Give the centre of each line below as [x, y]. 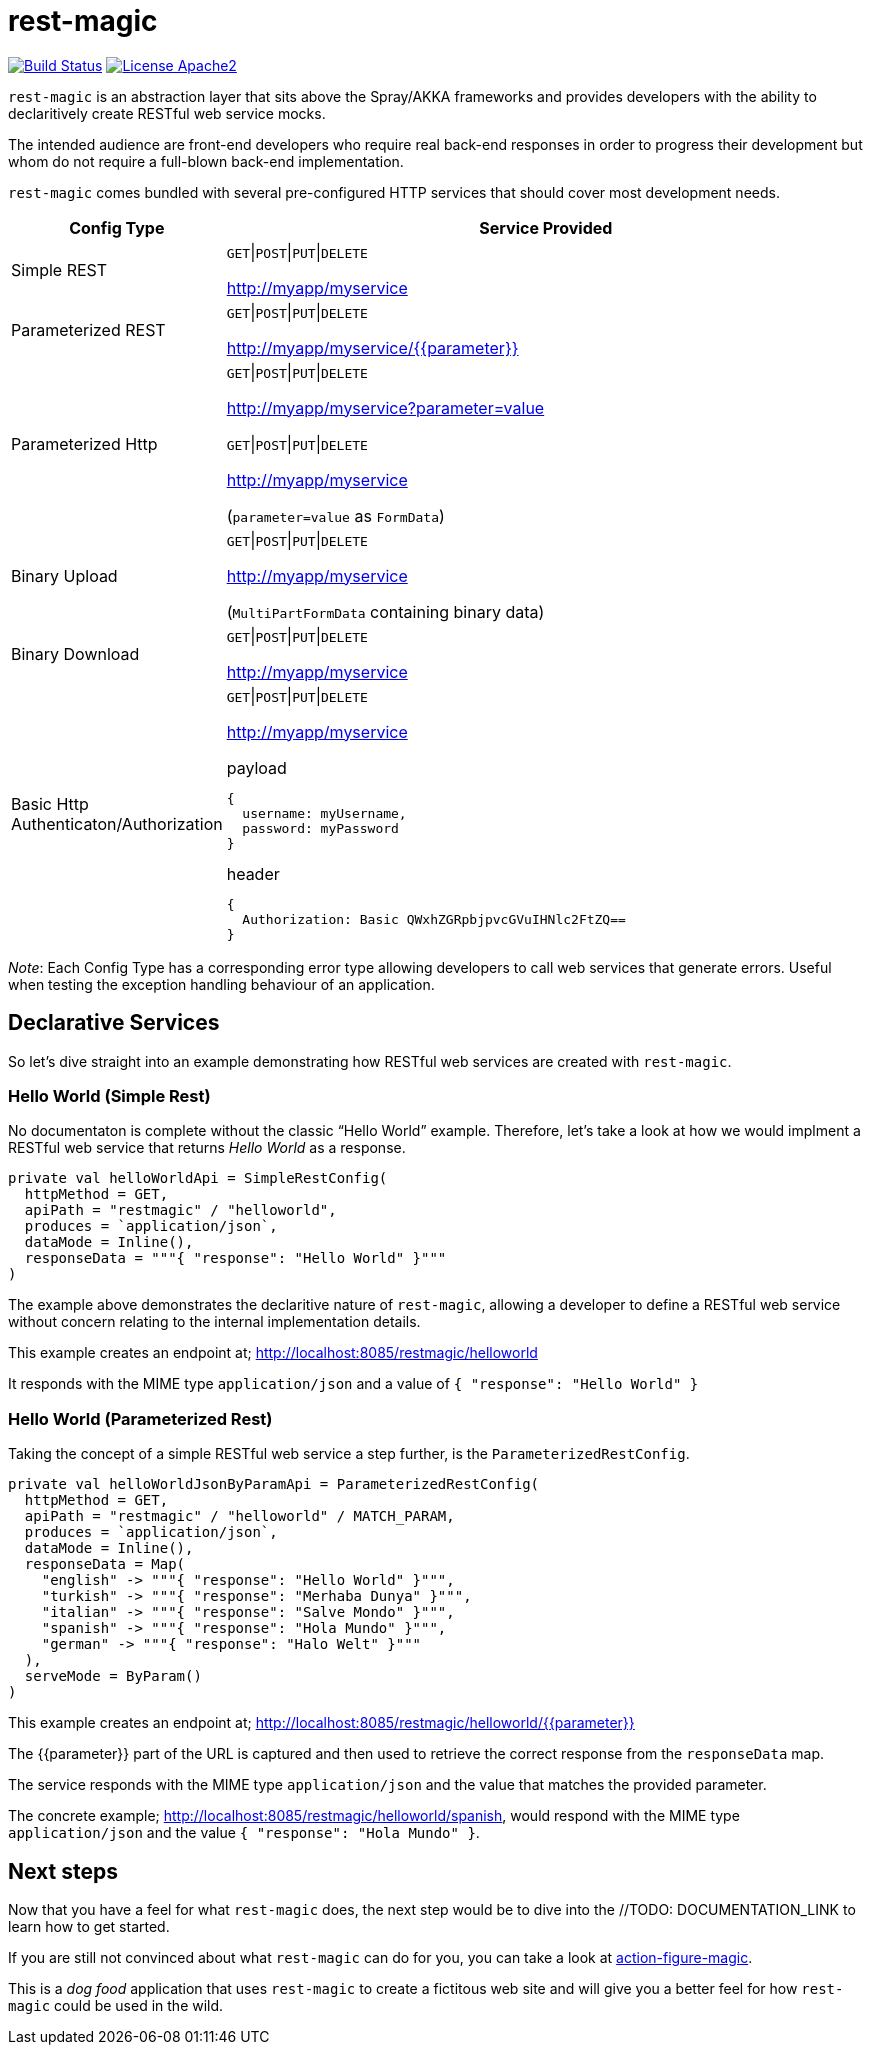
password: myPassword [320, 828]
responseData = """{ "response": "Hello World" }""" [235, 1258]
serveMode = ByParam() [113, 1676]
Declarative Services [114, 1023]
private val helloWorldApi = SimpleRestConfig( [198, 1178]
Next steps [63, 1871]
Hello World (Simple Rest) [109, 1095]
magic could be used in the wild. [116, 2005]
